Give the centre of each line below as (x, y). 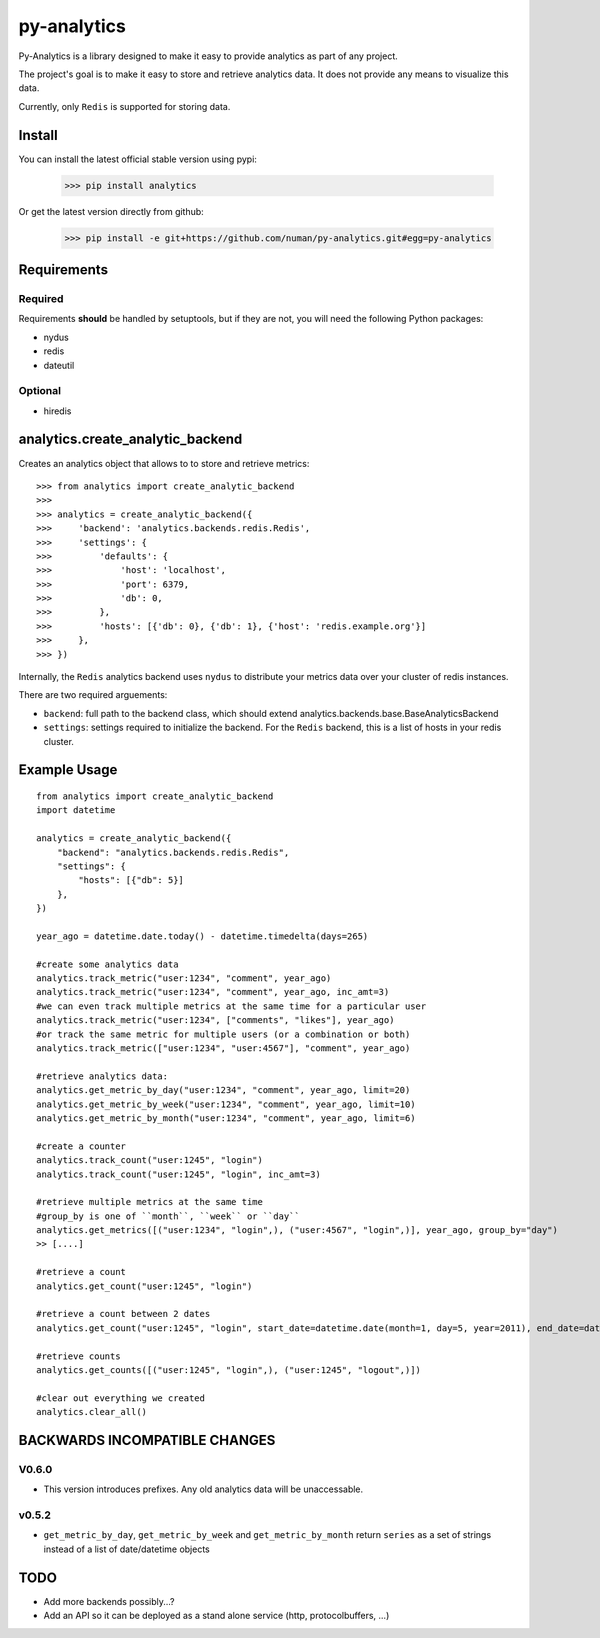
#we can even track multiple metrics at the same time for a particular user (231, 1006)
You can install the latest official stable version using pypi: (137, 159)
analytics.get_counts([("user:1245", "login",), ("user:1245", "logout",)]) (229, 1370)
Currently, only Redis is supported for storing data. (124, 106)
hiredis (57, 411)
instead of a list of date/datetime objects (126, 1549)
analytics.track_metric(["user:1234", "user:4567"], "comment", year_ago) (223, 1048)
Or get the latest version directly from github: (111, 211)
